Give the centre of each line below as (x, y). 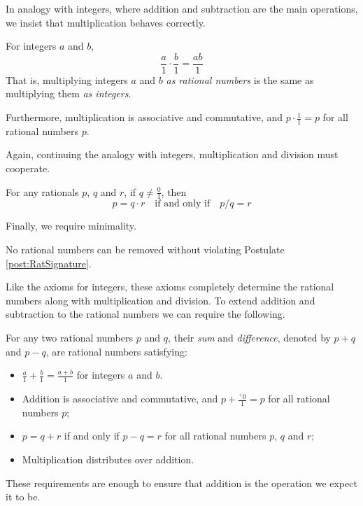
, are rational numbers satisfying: (116, 351)
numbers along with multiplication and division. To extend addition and (161, 300)
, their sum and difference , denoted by (249, 338)
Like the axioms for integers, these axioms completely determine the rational (170, 287)
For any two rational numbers (70, 338)
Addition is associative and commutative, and (120, 399)
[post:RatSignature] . (49, 263)
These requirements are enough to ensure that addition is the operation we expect (181, 483)
